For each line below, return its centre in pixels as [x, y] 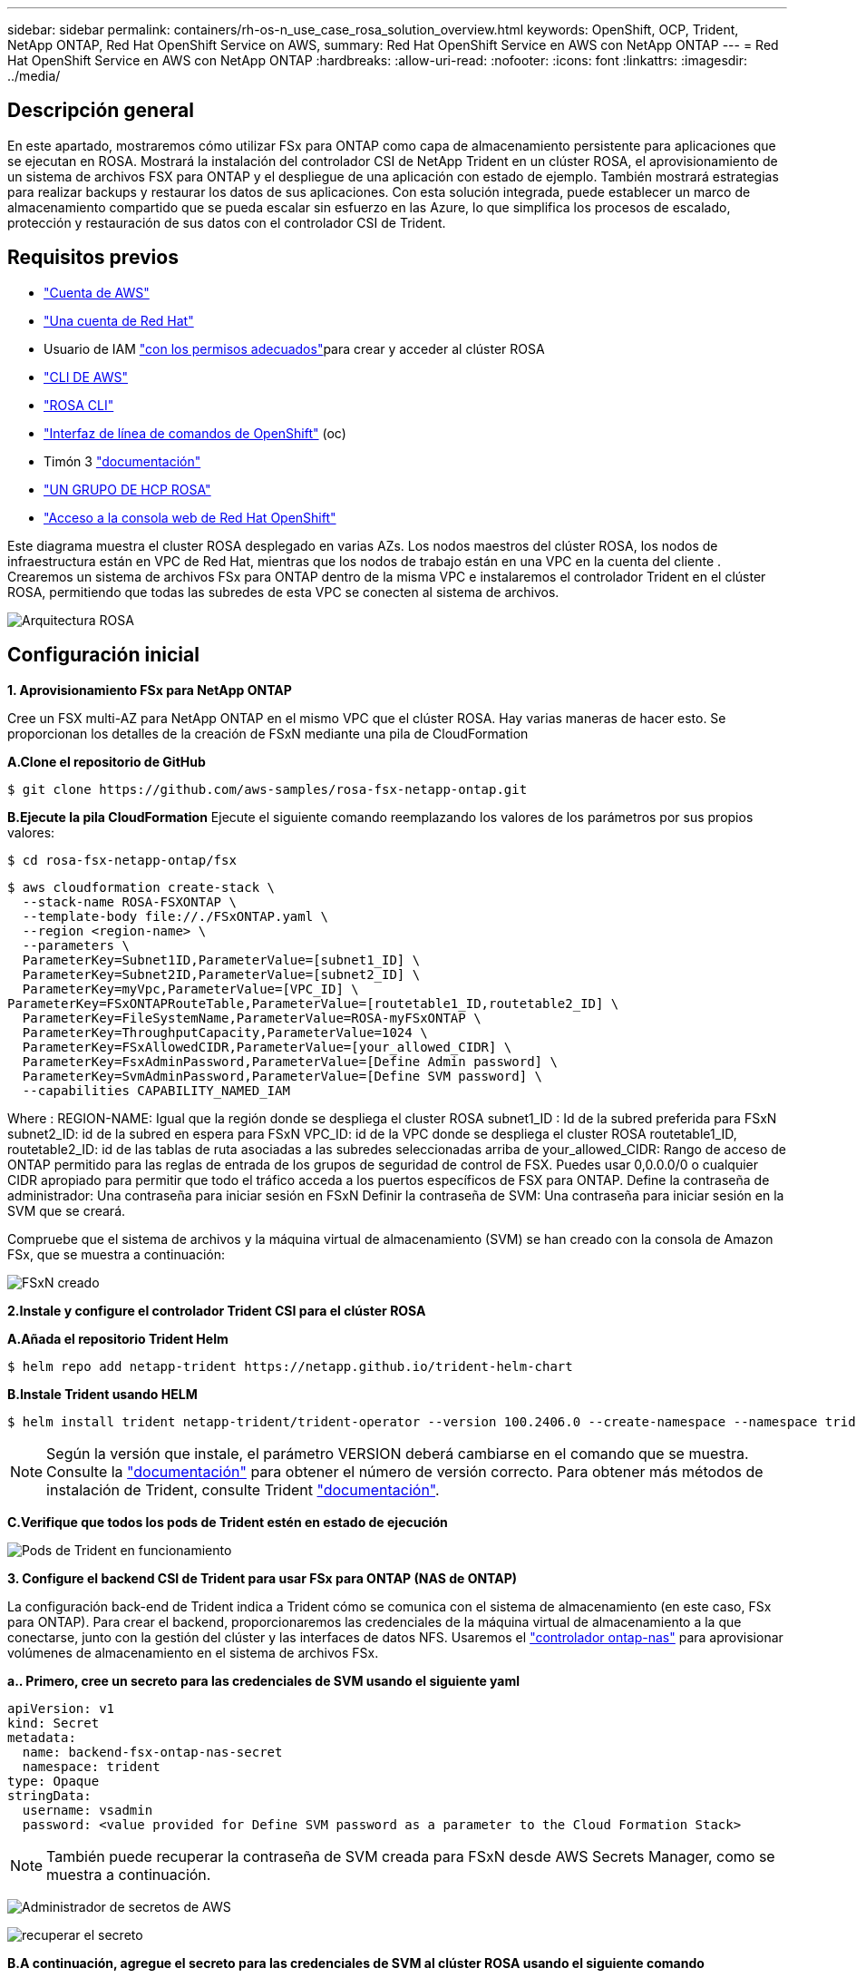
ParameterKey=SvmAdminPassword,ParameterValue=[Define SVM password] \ [282, 1076]
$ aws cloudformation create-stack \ [141, 887]
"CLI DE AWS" [86, 377]
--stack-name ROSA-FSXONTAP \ [129, 901]
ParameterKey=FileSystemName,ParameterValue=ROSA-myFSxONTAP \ [252, 1018]
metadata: [42, 1737]
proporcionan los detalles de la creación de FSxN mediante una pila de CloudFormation [268, 733]
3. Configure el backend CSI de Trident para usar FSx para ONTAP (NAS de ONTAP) [262, 1578]
